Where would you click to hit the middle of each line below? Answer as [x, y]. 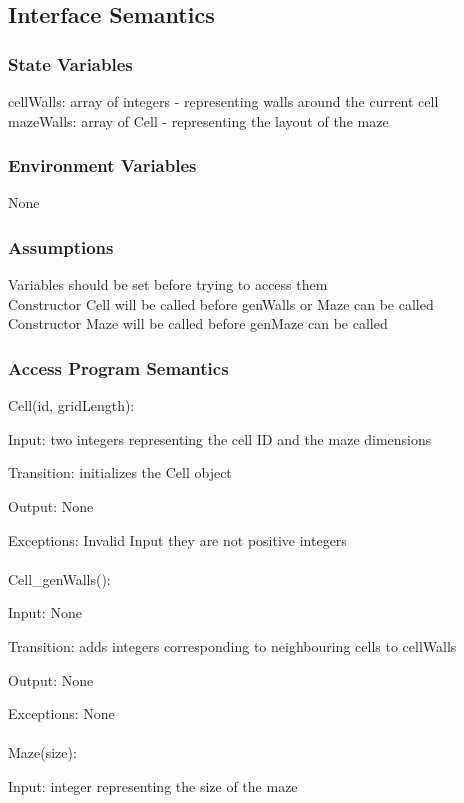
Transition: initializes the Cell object [120, 472]
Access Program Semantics [118, 367]
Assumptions [61, 246]
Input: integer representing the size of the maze [153, 785]
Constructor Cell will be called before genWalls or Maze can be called [221, 303]
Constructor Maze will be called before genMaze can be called [198, 323]
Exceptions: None [61, 713]
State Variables [70, 63]
